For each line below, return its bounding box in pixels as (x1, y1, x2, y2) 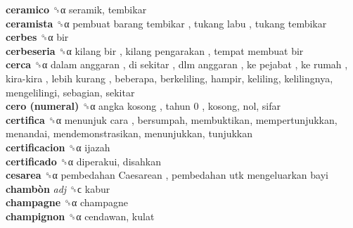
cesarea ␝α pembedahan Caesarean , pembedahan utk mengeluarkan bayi (6, 167, 328, 182)
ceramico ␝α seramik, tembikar (6, 2, 147, 16)
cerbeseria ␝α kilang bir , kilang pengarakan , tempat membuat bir (6, 43, 304, 58)
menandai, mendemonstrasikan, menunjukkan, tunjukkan (6, 126, 253, 141)
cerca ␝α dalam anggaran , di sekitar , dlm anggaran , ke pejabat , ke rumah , (6, 57, 348, 72)
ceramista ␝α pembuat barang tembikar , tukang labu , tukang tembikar (6, 15, 327, 30)
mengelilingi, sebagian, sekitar (6, 84, 135, 99)
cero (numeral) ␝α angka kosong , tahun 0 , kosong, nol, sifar (6, 99, 281, 113)
